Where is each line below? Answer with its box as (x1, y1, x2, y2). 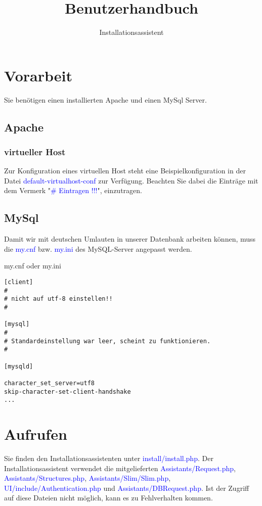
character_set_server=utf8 (4, 379, 95, 387)
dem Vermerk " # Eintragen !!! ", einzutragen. (4, 185, 142, 196)
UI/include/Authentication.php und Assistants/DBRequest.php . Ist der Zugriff (4, 482, 249, 493)
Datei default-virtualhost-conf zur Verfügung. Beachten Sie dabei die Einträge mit (4, 175, 258, 186)
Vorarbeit (4, 65, 72, 85)
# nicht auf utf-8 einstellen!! (4, 295, 113, 303)
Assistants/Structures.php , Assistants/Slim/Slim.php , (4, 473, 171, 483)
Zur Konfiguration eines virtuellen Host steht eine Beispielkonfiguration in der (4, 165, 246, 176)
